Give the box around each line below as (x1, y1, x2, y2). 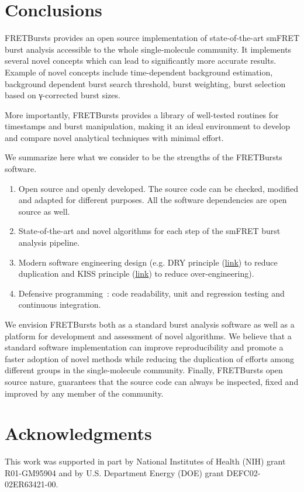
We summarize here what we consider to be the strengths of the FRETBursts (5, 151, 282, 163)
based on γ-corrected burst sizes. (5, 89, 120, 101)
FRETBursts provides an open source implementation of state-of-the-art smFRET (5, 32, 300, 44)
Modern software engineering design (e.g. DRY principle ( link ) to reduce (18, 256, 278, 268)
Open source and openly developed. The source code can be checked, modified (18, 182, 298, 194)
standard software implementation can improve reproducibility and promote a (5, 341, 284, 353)
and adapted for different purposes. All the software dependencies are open (18, 194, 287, 206)
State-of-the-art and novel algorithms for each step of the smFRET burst (18, 225, 281, 237)
